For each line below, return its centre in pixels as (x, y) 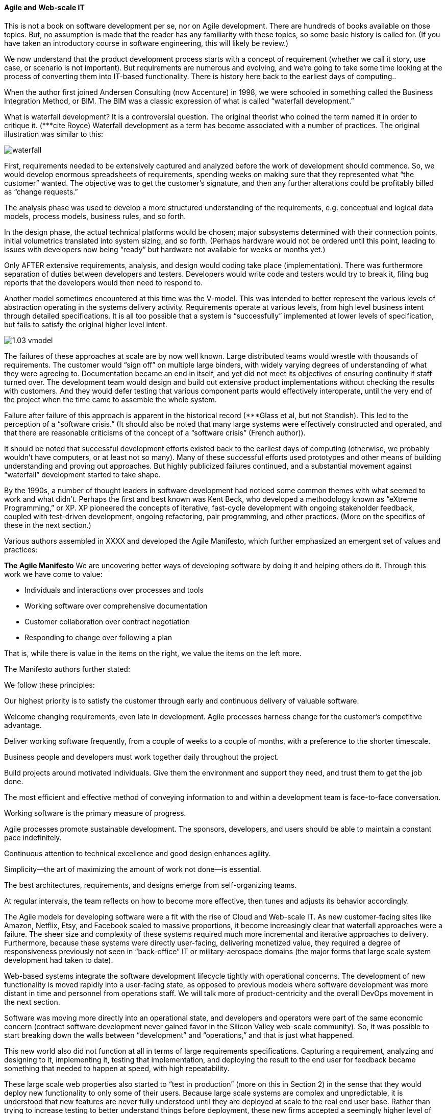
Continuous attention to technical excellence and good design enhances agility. (138, 853)
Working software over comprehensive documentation (116, 606)
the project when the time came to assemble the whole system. (110, 399)
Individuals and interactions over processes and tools (114, 590)
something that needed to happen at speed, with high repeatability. (117, 1068)
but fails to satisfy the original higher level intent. (86, 324)
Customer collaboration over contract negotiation (107, 621)
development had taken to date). (59, 960)
